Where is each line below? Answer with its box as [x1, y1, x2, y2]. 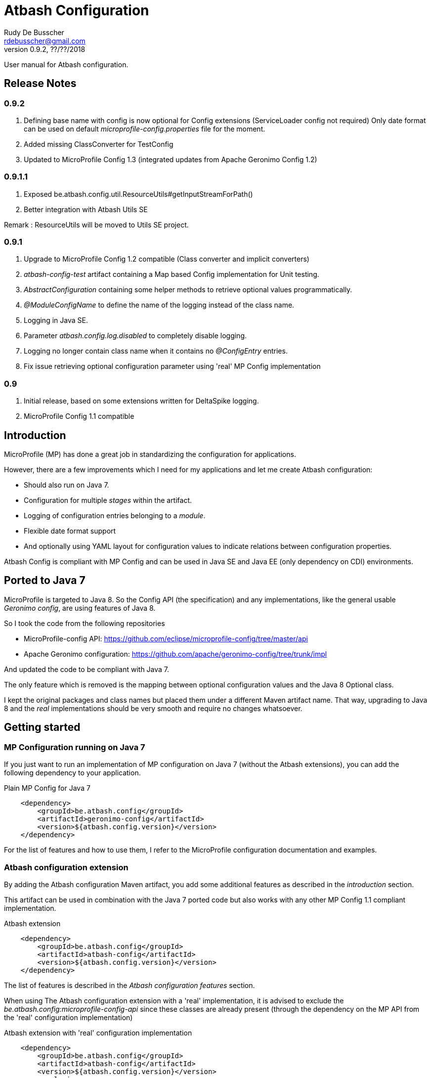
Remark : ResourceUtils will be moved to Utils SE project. [4, 220, 189, 229]
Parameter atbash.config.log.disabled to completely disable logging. [24, 331, 247, 340]
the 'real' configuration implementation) [4, 1013, 133, 1022]
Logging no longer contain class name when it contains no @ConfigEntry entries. [24, 347, 288, 356]
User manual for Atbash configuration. [4, 60, 129, 69]
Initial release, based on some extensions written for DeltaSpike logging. [24, 397, 259, 405]
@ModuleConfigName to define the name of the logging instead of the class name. [24, 301, 295, 310]
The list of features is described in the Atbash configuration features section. [4, 981, 255, 989]
